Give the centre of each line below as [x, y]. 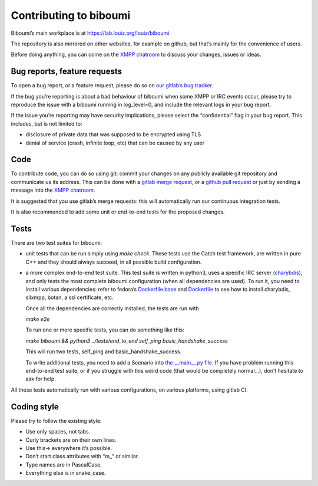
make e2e [38, 319]
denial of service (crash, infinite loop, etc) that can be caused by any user [115, 143]
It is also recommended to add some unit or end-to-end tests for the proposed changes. [118, 212]
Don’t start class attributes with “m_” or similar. [82, 457]
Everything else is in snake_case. [66, 473]
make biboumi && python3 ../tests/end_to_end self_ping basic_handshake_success [127, 341]
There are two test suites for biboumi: [57, 242]
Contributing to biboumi [71, 15]
